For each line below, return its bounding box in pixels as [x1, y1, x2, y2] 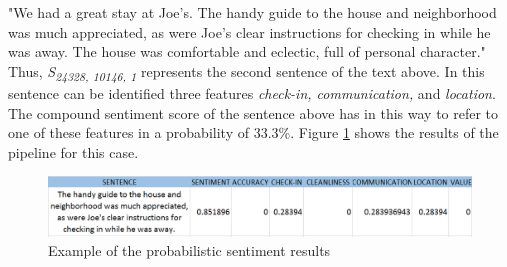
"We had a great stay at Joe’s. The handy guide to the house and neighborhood [8, 2, 497, 22]
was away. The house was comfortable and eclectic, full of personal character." [8, 41, 486, 62]
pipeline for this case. [8, 141, 139, 162]
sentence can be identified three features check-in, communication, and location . [8, 82, 496, 103]
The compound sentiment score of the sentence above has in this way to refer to [8, 102, 499, 123]
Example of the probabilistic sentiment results [48, 240, 331, 261]
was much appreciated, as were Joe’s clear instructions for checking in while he [8, 21, 491, 42]
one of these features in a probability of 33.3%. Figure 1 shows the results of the [8, 122, 499, 143]
